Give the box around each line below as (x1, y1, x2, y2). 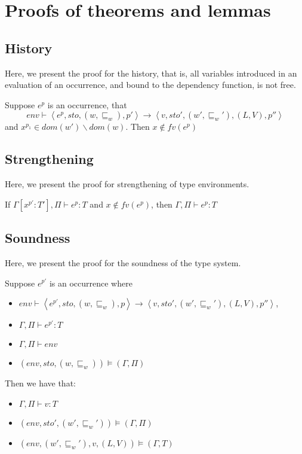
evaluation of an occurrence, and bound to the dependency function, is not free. (5, 78, 296, 91)
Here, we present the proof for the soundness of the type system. (5, 256, 241, 269)
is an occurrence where (49, 276, 132, 289)
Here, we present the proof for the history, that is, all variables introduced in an (5, 66, 297, 79)
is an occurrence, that (47, 98, 127, 111)
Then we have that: (5, 377, 76, 389)
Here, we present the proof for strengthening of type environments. (5, 178, 249, 190)
